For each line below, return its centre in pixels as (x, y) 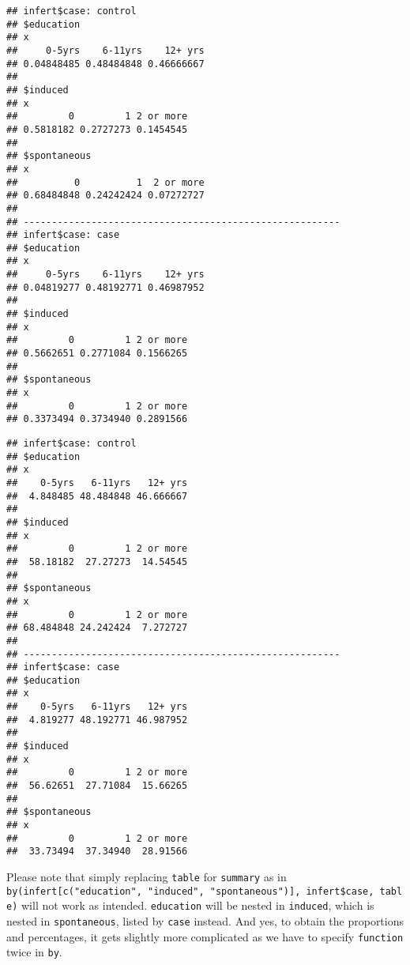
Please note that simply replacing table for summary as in (147, 876)
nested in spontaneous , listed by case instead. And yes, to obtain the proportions (205, 920)
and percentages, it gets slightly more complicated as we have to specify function (205, 936)
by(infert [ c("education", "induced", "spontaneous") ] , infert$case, (190, 891)
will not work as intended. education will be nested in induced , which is (197, 905)
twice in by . (34, 952)
